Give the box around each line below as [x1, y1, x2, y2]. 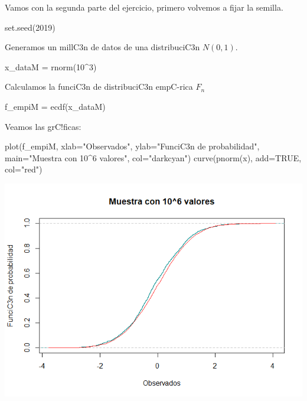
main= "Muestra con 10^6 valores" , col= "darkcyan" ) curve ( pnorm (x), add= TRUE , [5, 151, 302, 164]
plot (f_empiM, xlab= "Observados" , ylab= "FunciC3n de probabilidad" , [5, 140, 260, 152]
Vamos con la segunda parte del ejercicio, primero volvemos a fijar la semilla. [5, 1, 283, 13]
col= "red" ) [5, 163, 43, 175]
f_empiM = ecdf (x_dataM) [5, 100, 106, 112]
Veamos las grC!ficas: [5, 120, 81, 132]
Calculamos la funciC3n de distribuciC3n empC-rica [5, 80, 193, 93]
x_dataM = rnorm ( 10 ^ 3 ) [5, 60, 97, 73]
